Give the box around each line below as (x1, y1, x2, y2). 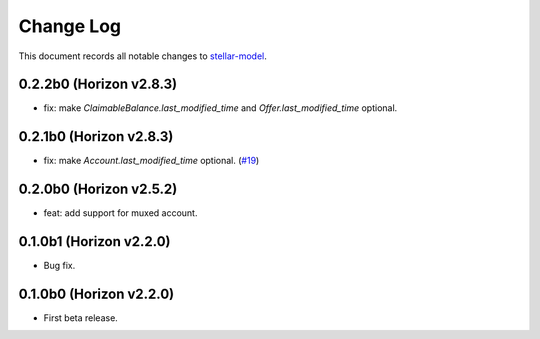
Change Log (18, 15, 122, 37)
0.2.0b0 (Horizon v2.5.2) (18, 181, 178, 198)
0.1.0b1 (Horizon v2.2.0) (18, 233, 171, 250)
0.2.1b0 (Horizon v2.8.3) (18, 128, 174, 145)
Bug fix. (43, 260, 76, 272)
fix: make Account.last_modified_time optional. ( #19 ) (43, 155, 260, 167)
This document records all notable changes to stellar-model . (18, 50, 267, 62)
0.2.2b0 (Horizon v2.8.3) (18, 76, 178, 93)
